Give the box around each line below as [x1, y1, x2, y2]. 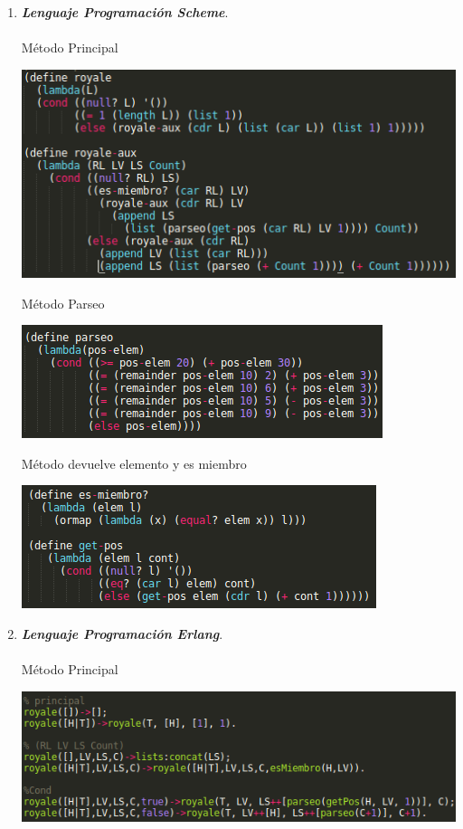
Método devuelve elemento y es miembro [21, 453, 247, 472]
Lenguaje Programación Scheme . [21, 3, 229, 21]
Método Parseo [21, 293, 105, 312]
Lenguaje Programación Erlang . [21, 624, 223, 643]
